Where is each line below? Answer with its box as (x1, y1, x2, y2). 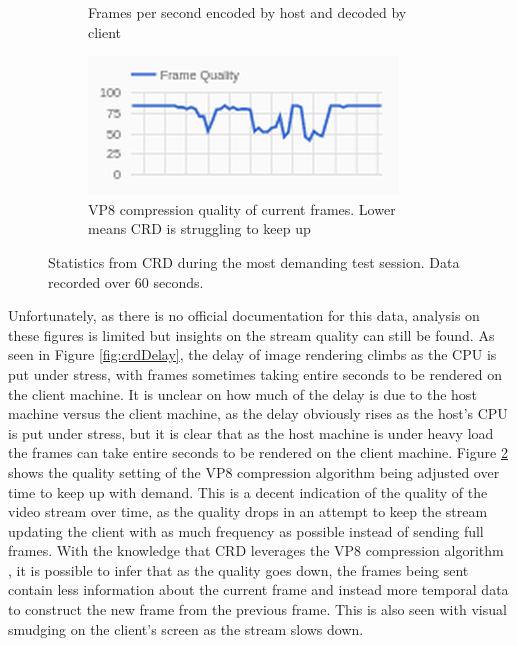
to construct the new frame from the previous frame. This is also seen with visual (8, 599, 507, 620)
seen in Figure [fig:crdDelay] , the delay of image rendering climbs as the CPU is (8, 344, 497, 365)
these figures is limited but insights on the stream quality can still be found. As (8, 324, 495, 345)
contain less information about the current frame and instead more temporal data (8, 579, 509, 600)
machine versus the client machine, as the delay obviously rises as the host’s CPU (8, 403, 508, 424)
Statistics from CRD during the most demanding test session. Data (48, 251, 460, 272)
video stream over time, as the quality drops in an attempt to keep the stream (8, 501, 488, 522)
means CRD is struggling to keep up (88, 218, 311, 239)
